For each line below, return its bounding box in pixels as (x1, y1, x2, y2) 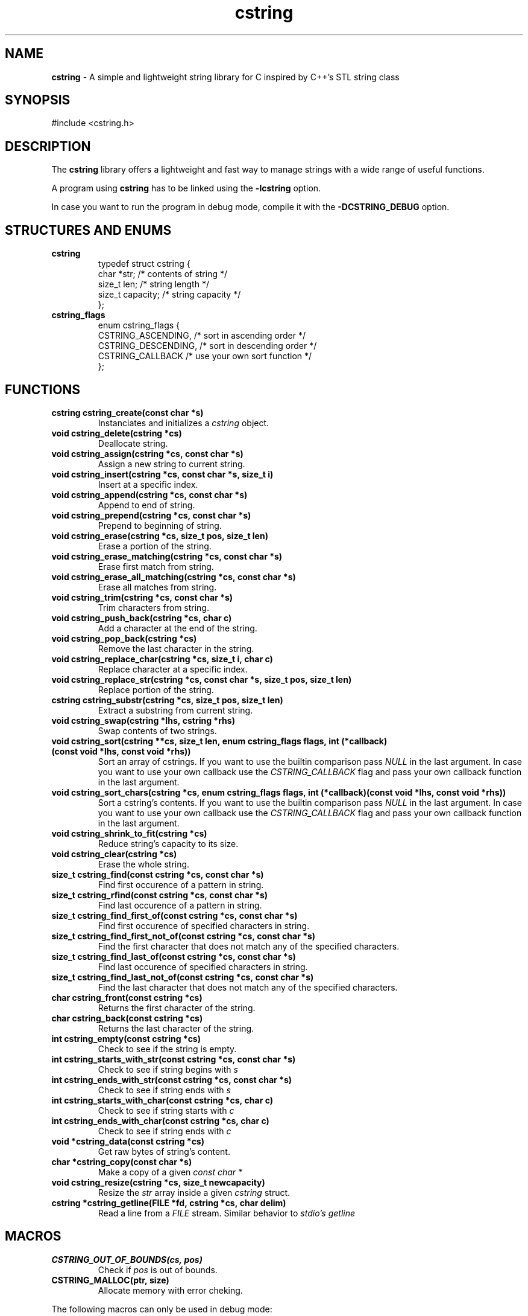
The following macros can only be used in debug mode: (51, 1303, 272, 1314)
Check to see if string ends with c (98, 1125, 231, 1136)
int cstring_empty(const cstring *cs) (51, 1033, 201, 1044)
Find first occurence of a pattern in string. (98, 879, 264, 890)
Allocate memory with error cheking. (98, 1285, 243, 1295)
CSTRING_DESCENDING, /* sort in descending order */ (98, 340, 317, 351)
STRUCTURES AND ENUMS (5, 222, 172, 238)
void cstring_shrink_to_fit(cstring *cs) (51, 828, 207, 838)
